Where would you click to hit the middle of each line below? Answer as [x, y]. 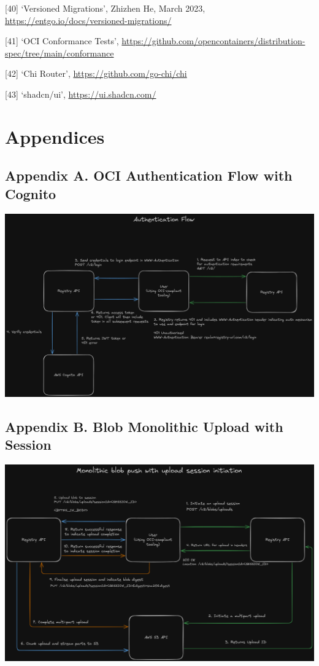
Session [28, 445]
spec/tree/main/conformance [60, 53]
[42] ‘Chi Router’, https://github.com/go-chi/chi [96, 73]
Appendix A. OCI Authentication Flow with [149, 175]
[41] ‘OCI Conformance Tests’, [62, 41]
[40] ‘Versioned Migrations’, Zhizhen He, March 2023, [105, 8]
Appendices [55, 136]
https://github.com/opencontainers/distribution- [213, 41]
